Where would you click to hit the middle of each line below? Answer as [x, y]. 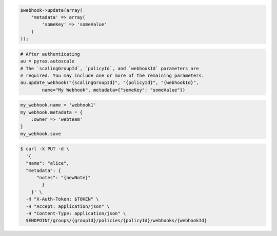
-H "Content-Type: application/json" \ [76, 213]
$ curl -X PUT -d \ [45, 149]
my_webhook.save [41, 134]
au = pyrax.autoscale [47, 61]
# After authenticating [50, 54]
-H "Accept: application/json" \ [68, 206]
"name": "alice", [47, 163]
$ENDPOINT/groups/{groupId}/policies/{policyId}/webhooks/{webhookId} [116, 221]
